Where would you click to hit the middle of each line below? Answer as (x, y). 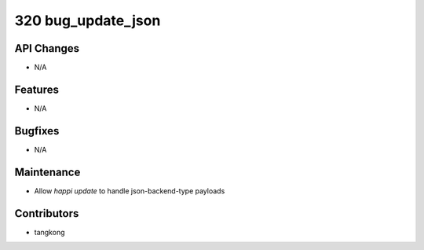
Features (37, 89)
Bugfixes (37, 131)
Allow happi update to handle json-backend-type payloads (130, 191)
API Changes (47, 48)
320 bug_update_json (88, 20)
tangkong (49, 232)
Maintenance (48, 172)
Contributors (47, 213)
